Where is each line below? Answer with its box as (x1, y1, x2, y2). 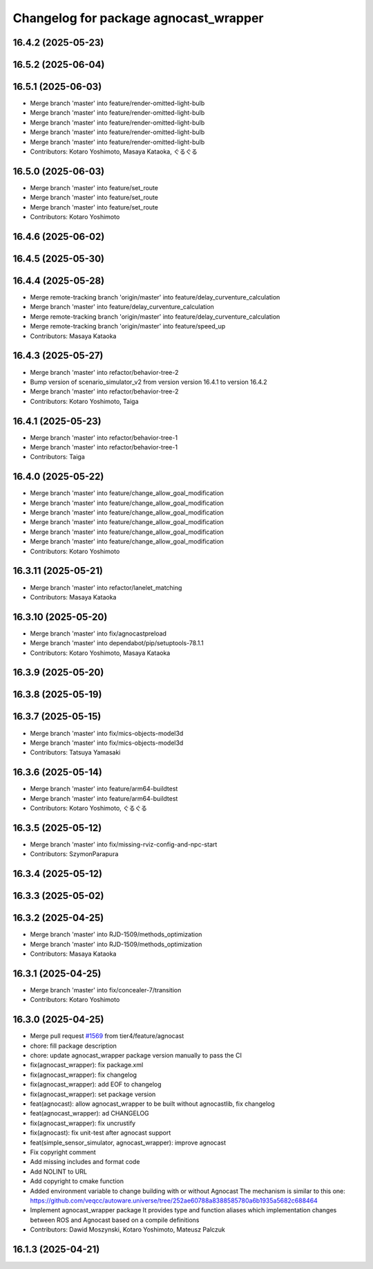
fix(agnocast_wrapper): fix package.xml (30, 1061, 144, 1069)
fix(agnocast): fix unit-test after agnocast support (30, 1129, 171, 1137)
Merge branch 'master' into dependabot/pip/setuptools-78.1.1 (30, 639, 204, 647)
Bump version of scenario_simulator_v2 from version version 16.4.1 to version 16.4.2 (30, 378, 267, 386)
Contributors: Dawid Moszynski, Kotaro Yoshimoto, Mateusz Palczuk (30, 1225, 226, 1234)
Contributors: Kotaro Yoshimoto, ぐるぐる (30, 804, 148, 813)
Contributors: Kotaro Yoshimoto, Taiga (30, 397, 139, 405)
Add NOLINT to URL (30, 1167, 88, 1176)
